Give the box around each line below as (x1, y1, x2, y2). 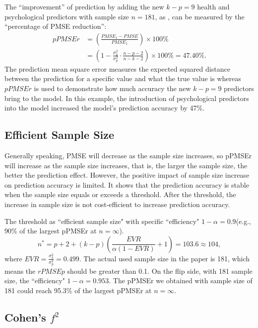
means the (4, 265, 36, 276)
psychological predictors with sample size (4, 11, 129, 21)
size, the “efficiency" (4, 275, 65, 286)
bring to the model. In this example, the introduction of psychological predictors (4, 93, 249, 103)
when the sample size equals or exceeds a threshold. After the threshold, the (4, 189, 236, 200)
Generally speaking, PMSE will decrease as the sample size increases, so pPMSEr (4, 150, 252, 161)
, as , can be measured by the (155, 11, 245, 21)
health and (197, 1, 230, 11)
